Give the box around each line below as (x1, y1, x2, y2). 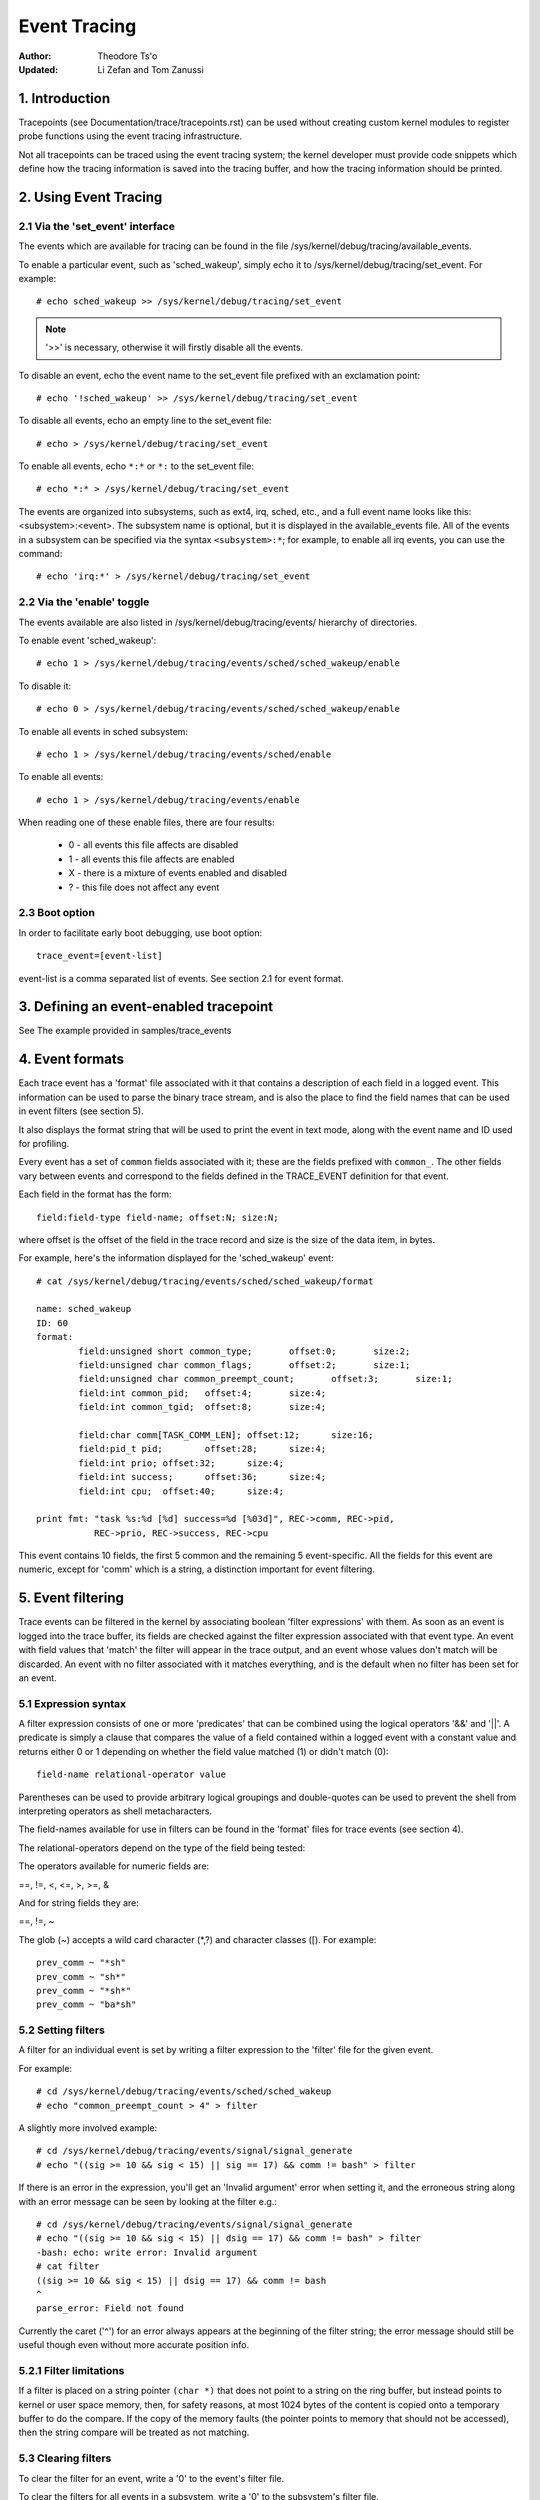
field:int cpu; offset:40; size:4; (78, 1485, 285, 1497)
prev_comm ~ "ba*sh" (36, 1999, 137, 2010)
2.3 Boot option (18, 906, 95, 920)
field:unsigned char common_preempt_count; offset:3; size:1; (78, 1373, 453, 1385)
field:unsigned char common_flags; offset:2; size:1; (78, 1360, 411, 1371)
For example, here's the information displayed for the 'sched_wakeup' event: (18, 1252, 334, 1264)
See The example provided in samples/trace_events (18, 1025, 232, 1037)
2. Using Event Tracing (18, 188, 163, 205)
